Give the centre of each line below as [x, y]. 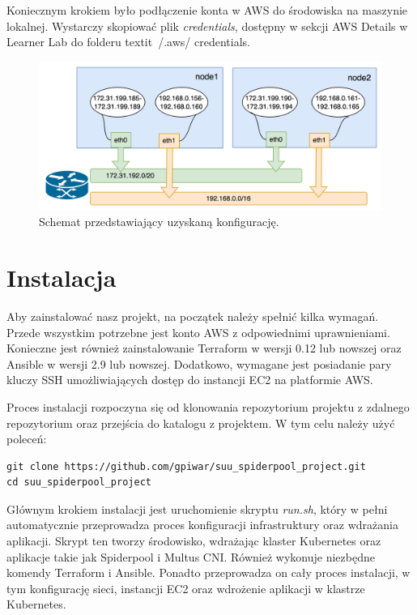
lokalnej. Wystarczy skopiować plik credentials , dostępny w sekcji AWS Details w [207, 26]
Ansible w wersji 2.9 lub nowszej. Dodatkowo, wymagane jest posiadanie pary [199, 363]
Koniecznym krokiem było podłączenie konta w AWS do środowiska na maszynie [207, 10]
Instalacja [62, 277]
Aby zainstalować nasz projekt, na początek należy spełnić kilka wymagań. [193, 316]
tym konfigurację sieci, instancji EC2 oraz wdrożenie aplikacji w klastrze [186, 588]
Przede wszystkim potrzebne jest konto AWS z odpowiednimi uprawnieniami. [198, 332]
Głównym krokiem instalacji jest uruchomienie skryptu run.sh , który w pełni [197, 508]
